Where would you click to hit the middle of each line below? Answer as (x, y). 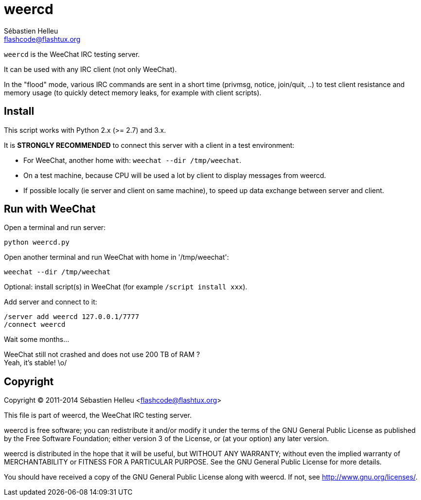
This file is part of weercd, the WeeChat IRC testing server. (98, 415)
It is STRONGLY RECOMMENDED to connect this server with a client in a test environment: (149, 145)
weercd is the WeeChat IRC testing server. (72, 54)
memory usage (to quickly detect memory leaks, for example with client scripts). (133, 92)
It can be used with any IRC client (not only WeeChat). (90, 69)
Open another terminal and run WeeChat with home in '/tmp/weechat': (116, 257)
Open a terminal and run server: (55, 228)
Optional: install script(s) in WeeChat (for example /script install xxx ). (126, 287)
